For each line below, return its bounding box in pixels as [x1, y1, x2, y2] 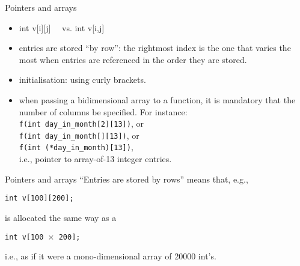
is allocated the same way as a [5, 211, 117, 223]
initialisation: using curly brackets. [19, 73, 146, 86]
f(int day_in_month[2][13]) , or [19, 117, 144, 130]
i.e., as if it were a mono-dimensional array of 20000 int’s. [5, 250, 216, 262]
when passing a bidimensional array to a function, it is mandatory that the [19, 93, 296, 106]
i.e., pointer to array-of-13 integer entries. [19, 153, 172, 165]
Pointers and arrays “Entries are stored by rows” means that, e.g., [5, 172, 248, 185]
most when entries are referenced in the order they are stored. [19, 53, 247, 65]
